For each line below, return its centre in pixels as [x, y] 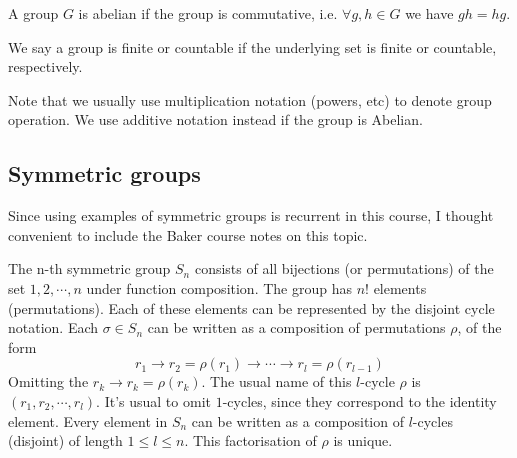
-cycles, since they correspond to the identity [359, 400]
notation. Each [53, 327]
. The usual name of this [276, 381]
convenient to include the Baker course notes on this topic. [188, 234]
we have [429, 13]
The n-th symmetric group [89, 268]
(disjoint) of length [65, 440]
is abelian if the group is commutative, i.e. [208, 13]
